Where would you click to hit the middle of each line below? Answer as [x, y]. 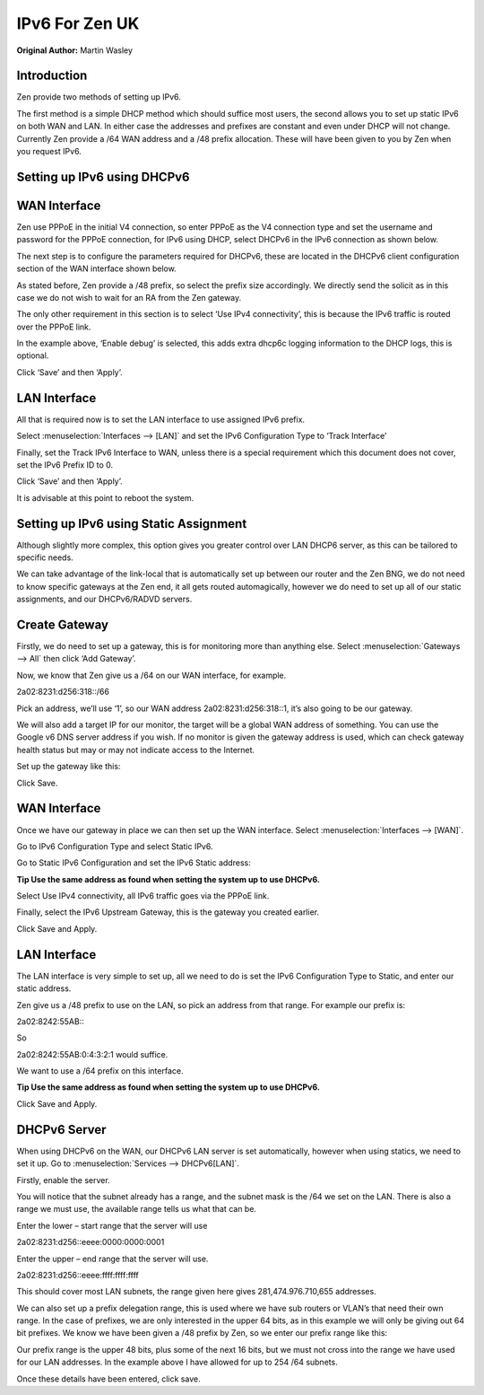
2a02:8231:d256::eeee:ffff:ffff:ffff [78, 1275]
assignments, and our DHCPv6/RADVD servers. [104, 599]
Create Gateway [63, 624]
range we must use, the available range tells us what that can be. [137, 1209]
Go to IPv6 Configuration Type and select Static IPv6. [115, 846]
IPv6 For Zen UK [78, 23]
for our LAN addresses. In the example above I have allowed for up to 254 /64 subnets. [177, 1362]
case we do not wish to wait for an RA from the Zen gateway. [129, 297]
